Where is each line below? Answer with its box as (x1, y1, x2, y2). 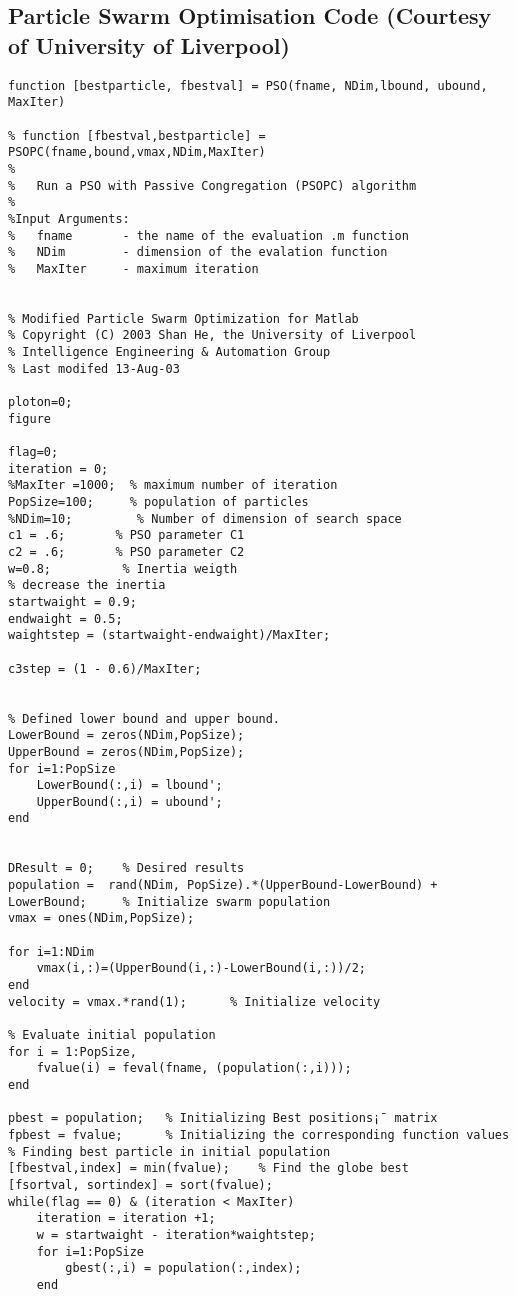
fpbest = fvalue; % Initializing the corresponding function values (8, 1127, 510, 1142)
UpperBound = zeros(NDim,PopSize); (8, 744, 245, 759)
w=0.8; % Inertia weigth (8, 561, 238, 576)
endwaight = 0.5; (8, 611, 123, 626)
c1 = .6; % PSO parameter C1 (8, 528, 245, 543)
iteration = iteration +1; (36, 1211, 216, 1226)
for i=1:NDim (8, 944, 94, 959)
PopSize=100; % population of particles (8, 495, 309, 509)
